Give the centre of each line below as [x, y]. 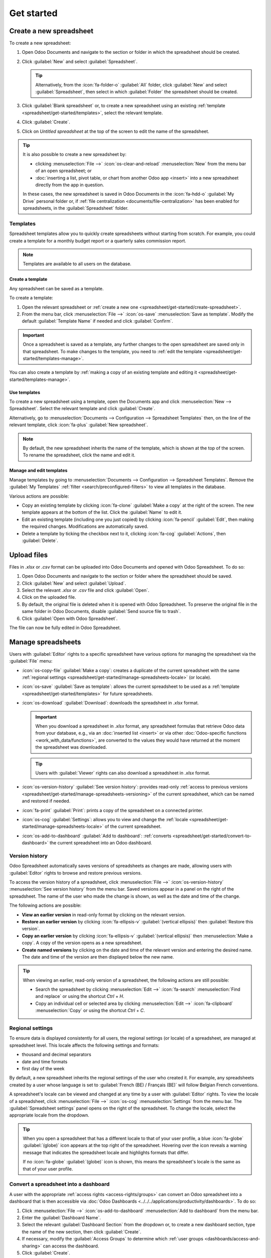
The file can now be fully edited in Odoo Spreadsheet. [65, 627]
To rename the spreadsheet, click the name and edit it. [79, 455]
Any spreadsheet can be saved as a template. [56, 288]
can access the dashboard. [71, 1246]
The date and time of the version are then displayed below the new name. [98, 957]
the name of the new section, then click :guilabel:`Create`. [82, 1232]
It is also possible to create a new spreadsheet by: [75, 154]
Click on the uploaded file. [49, 597]
